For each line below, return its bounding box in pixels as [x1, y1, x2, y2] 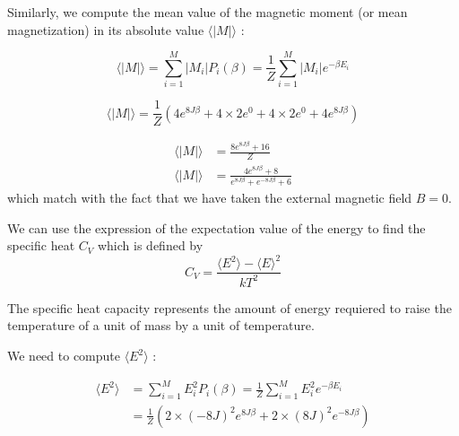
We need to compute [7, 346, 120, 364]
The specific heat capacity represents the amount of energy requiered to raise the [7, 298, 452, 317]
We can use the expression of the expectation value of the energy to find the [7, 218, 426, 237]
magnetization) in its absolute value [7, 20, 204, 39]
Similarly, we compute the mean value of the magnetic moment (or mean [7, 3, 408, 21]
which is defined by [97, 236, 204, 255]
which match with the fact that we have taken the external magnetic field [7, 188, 412, 207]
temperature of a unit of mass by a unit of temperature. [7, 316, 315, 335]
